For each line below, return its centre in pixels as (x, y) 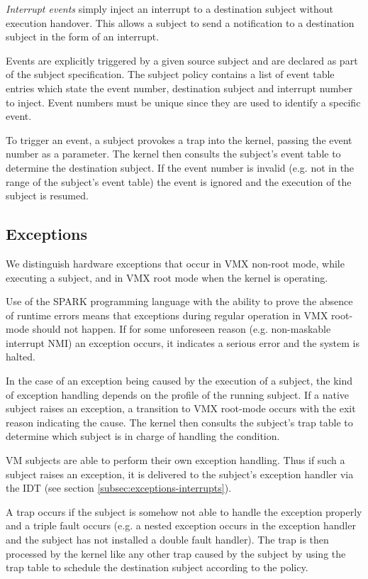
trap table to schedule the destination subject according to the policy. (157, 567)
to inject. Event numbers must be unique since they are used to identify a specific (183, 102)
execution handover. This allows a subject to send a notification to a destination (180, 22)
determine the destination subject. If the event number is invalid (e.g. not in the (180, 167)
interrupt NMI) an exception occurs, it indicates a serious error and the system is (183, 342)
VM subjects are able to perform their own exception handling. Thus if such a (175, 460)
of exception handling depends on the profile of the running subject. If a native (178, 394)
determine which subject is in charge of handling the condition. (143, 436)
